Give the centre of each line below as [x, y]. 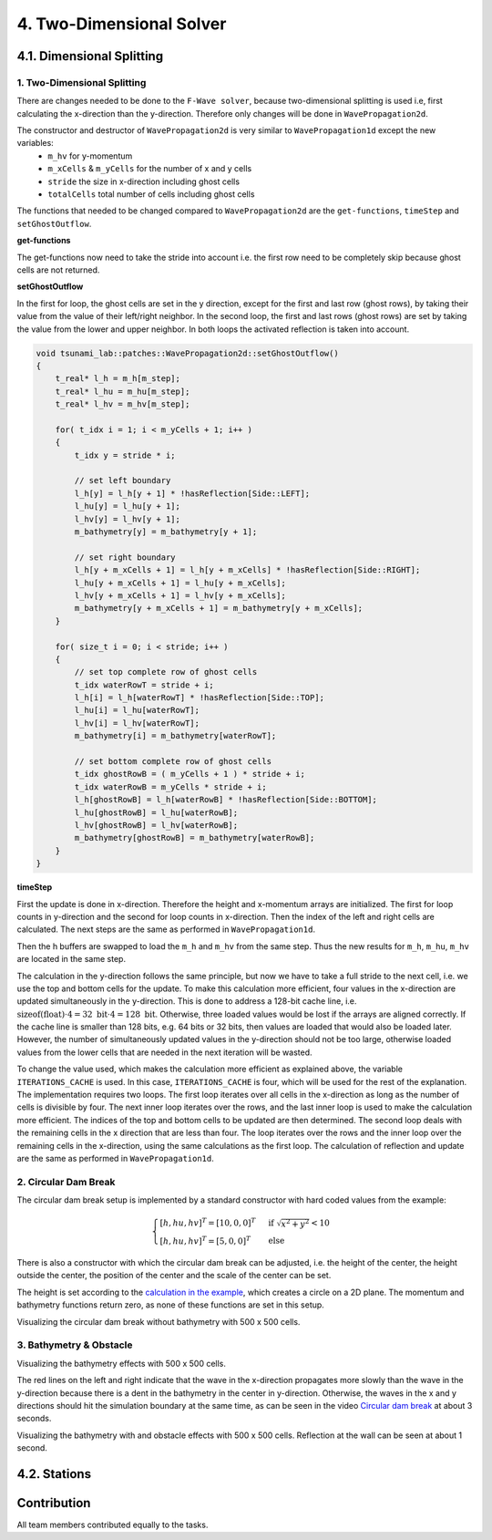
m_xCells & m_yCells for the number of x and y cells [150, 169]
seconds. [34, 1419]
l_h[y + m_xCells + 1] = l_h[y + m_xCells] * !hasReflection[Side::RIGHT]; [247, 570]
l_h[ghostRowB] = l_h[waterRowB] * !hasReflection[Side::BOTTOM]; [226, 800]
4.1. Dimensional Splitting [90, 56]
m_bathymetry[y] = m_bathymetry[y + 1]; [166, 532]
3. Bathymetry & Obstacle [75, 1345]
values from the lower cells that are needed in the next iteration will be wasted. [165, 1052]
